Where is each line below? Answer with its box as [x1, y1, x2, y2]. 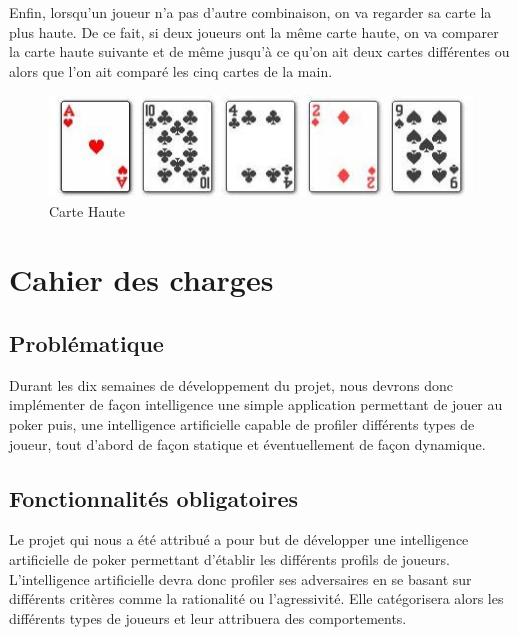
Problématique [9, 327, 164, 358]
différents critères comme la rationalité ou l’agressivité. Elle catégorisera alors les [9, 588, 504, 609]
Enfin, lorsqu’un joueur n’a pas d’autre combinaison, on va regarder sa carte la [9, 2, 492, 22]
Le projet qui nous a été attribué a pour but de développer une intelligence [9, 529, 469, 550]
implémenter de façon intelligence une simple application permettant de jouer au [9, 394, 503, 415]
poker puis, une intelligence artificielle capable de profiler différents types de [9, 413, 475, 434]
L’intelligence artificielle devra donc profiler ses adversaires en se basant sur [9, 568, 472, 589]
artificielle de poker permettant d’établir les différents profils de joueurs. [9, 548, 450, 569]
